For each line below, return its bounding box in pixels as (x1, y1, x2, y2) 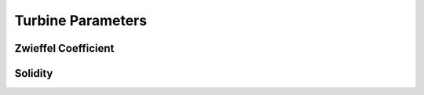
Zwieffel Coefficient (14, 42, 115, 55)
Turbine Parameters (14, 12, 148, 29)
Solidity (14, 67, 53, 80)
